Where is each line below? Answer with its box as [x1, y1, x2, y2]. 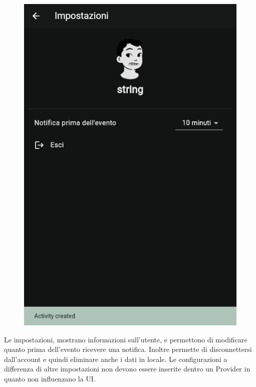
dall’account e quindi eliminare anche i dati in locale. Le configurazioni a [4, 353, 227, 364]
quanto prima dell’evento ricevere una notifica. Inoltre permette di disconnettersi [4, 344, 252, 354]
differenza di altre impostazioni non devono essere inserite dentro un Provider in [4, 363, 250, 374]
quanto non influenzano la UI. [4, 373, 96, 384]
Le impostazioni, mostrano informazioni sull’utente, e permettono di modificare [4, 334, 247, 344]
